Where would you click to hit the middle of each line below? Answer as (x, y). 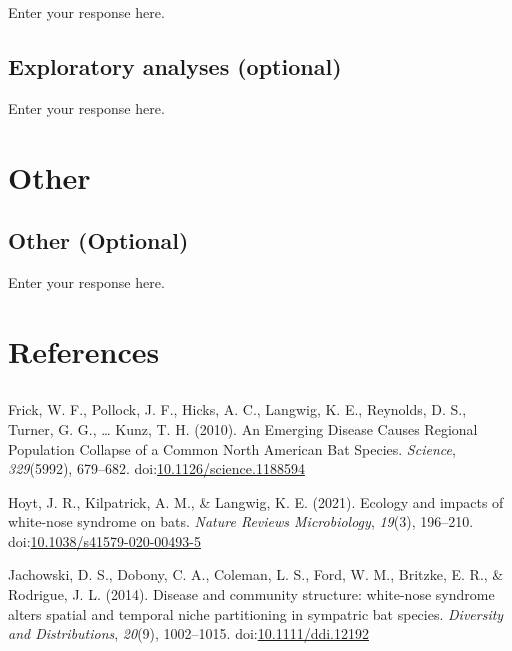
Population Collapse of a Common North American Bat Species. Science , (232, 448)
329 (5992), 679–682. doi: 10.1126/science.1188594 (156, 468)
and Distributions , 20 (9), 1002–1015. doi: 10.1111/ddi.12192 (188, 633)
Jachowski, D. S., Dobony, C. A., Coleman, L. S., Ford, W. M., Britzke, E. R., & (256, 574)
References (84, 350)
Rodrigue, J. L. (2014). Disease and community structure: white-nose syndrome (251, 594)
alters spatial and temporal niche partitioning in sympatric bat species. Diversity (256, 613)
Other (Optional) (98, 240)
